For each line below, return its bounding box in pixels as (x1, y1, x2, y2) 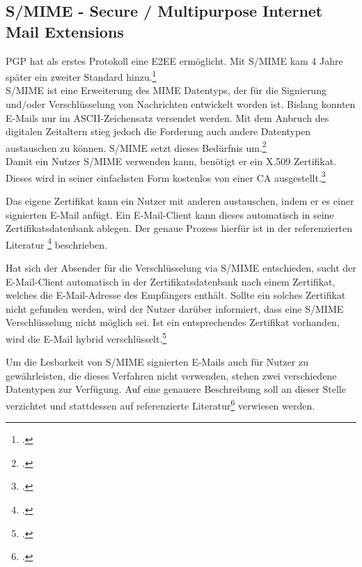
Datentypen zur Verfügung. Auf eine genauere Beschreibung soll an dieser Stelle (6, 382, 346, 396)
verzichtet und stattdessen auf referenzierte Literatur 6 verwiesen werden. (6, 396, 315, 412)
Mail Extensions (6, 20, 124, 42)
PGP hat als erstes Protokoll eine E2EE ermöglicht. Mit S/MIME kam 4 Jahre (6, 53, 343, 68)
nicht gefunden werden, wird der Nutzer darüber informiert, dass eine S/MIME (6, 301, 344, 316)
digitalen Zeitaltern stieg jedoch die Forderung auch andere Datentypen (6, 124, 311, 139)
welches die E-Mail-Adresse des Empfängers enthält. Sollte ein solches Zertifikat (6, 288, 346, 302)
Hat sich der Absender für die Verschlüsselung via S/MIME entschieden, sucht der (6, 260, 356, 274)
